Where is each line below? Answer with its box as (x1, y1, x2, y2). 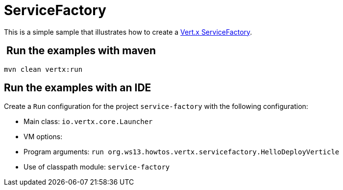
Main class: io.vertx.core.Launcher (24, 117, 153, 126)
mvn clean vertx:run (4, 65, 83, 73)
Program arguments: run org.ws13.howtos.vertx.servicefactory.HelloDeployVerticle (24, 148, 340, 156)
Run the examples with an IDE (4, 82, 151, 94)
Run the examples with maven (6, 44, 156, 57)
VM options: (24, 132, 63, 141)
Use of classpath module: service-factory (24, 163, 170, 171)
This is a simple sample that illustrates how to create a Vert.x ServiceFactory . (4, 27, 252, 36)
